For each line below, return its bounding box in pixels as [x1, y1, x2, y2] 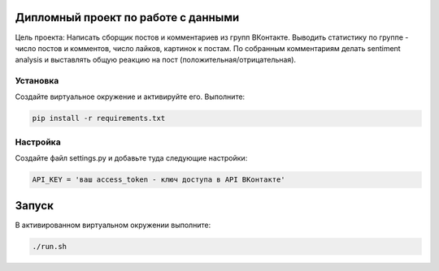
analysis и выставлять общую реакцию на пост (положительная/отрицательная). [15, 55, 297, 65]
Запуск [15, 199, 54, 213]
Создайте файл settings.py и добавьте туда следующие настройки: [15, 153, 248, 163]
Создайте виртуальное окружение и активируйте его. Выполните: [15, 92, 246, 101]
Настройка [15, 136, 61, 148]
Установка [15, 75, 59, 87]
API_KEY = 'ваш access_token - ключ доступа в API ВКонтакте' [32, 175, 285, 184]
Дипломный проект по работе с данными [15, 11, 240, 24]
